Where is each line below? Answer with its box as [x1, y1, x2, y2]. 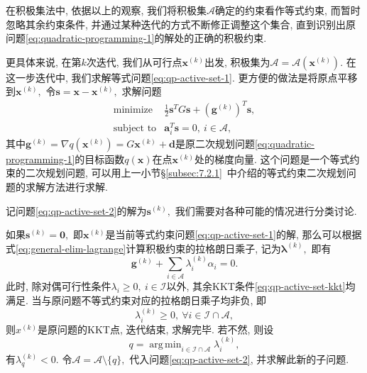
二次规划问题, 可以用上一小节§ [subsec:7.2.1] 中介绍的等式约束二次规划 [25, 165, 346, 180]
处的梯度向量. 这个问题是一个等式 [195, 151, 350, 166]
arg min [149, 340, 182, 350]
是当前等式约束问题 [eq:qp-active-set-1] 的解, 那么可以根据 [105, 227, 362, 242]
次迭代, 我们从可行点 [86, 54, 182, 69]
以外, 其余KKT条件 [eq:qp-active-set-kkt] [166, 279, 346, 294]
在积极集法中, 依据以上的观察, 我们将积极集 [6, 3, 207, 17]
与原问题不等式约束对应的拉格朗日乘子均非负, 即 [41, 293, 267, 308]
